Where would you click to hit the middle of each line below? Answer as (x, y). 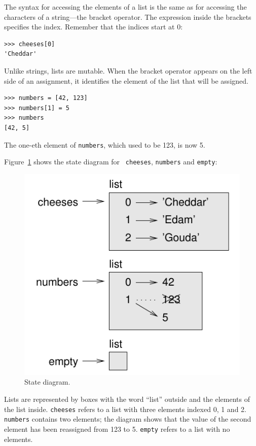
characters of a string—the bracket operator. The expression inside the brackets (128, 16)
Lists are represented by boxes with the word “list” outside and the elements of (127, 399)
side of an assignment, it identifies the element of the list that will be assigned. (126, 80)
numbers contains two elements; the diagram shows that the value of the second (128, 419)
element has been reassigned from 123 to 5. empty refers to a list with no (117, 428)
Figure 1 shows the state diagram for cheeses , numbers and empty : (111, 162)
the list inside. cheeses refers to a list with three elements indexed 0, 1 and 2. (125, 409)
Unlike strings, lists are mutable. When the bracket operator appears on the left (128, 70)
